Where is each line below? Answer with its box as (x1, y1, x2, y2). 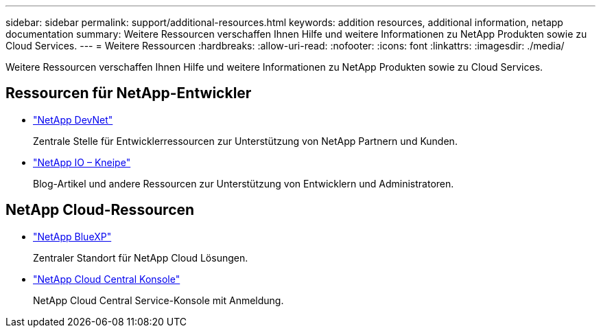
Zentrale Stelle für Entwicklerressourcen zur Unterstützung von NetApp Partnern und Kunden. (33, 135, 458, 147)
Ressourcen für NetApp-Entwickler (5, 84, 252, 102)
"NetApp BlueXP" (33, 230, 112, 242)
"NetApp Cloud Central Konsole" (33, 273, 180, 285)
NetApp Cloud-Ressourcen (5, 201, 195, 219)
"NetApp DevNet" (33, 113, 113, 126)
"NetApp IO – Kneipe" (33, 156, 131, 168)
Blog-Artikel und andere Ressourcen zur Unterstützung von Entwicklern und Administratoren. (33, 177, 454, 190)
